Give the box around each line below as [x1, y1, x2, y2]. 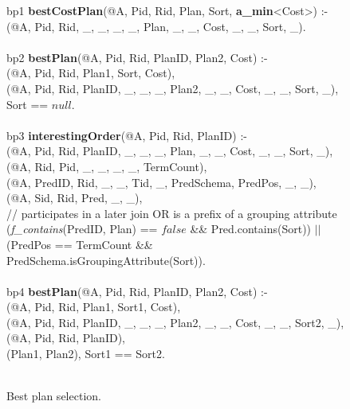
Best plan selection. [6, 388, 101, 404]
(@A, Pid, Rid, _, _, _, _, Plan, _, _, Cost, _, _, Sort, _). [6, 18, 306, 34]
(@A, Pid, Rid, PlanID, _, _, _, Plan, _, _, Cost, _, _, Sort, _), [6, 142, 333, 159]
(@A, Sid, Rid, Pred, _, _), [6, 189, 143, 206]
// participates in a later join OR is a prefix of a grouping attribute [6, 204, 337, 221]
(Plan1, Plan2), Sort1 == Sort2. [6, 345, 165, 362]
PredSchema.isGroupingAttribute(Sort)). [6, 251, 206, 268]
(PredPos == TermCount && [6, 236, 153, 252]
